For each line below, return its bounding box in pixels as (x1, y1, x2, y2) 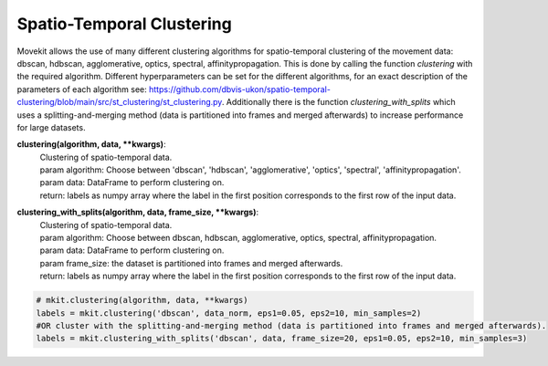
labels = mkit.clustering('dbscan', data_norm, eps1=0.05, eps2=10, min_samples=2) (36, 308, 422, 319)
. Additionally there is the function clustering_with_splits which (221, 97, 456, 108)
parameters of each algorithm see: (16, 83, 148, 95)
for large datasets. (16, 121, 86, 132)
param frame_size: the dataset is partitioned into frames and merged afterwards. (39, 257, 343, 268)
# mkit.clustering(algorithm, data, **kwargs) (36, 295, 248, 306)
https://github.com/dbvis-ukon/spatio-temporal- (149, 83, 331, 95)
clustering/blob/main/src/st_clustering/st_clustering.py (16, 97, 223, 108)
